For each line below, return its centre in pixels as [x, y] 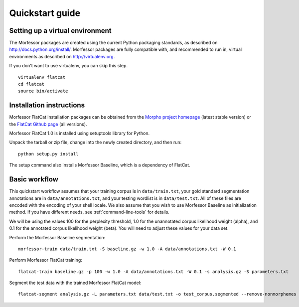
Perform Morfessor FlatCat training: [46, 260]
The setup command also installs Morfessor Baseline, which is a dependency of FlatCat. [100, 165]
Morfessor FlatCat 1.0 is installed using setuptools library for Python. [79, 133]
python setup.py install [48, 154]
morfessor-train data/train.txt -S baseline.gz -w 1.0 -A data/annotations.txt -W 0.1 [127, 249]
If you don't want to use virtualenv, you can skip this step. [69, 66]
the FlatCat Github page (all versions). [48, 124]
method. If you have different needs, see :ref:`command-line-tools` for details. [89, 212]
